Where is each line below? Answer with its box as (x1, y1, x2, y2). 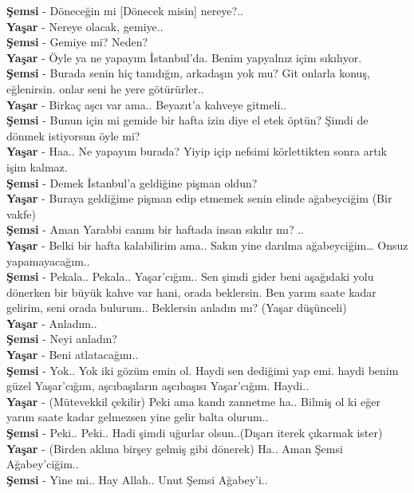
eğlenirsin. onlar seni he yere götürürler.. (6, 80, 204, 97)
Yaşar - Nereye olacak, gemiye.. (6, 18, 164, 34)
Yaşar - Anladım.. (6, 314, 97, 331)
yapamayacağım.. (6, 252, 90, 269)
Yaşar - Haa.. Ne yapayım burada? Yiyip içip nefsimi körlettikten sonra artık (6, 143, 387, 160)
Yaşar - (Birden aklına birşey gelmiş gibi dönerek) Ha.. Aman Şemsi (6, 440, 343, 456)
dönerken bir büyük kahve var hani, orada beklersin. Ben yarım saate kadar (6, 283, 377, 300)
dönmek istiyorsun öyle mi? (6, 127, 140, 144)
